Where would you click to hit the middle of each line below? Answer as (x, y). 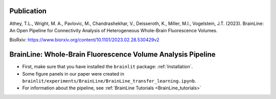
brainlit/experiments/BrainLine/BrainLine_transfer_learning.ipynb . (109, 81)
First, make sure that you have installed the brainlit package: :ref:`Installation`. (108, 67)
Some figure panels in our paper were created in (73, 73)
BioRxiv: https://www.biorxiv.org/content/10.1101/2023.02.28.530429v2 (84, 40)
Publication (28, 11)
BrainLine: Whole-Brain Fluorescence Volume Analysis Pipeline (112, 54)
